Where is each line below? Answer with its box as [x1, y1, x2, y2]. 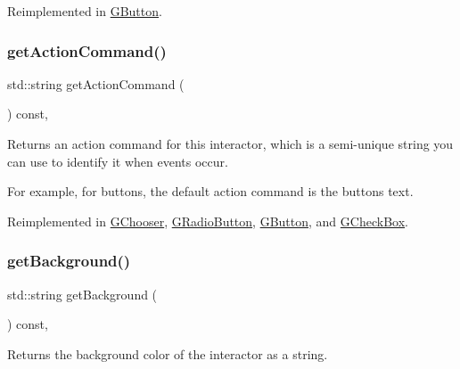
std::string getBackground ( [7, 284, 158, 303]
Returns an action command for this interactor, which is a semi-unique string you [7, 135, 454, 152]
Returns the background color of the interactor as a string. [7, 344, 328, 363]
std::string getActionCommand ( [7, 74, 185, 93]
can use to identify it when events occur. [7, 152, 228, 170]
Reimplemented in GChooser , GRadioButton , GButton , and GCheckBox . [7, 211, 408, 230]
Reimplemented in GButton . [7, 2, 162, 20]
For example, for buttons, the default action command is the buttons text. [7, 182, 414, 201]
